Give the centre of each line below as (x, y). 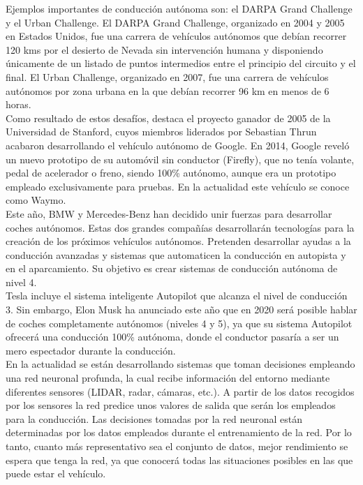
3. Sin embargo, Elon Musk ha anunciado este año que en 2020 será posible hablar (181, 309)
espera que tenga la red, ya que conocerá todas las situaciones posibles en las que (179, 460)
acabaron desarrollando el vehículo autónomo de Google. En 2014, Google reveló (178, 145)
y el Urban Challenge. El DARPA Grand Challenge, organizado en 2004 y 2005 (175, 22)
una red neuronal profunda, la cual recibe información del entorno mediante (168, 378)
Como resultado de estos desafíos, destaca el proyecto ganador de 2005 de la (168, 118)
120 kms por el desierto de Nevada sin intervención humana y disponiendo (164, 49)
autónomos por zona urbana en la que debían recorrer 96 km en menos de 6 (168, 90)
